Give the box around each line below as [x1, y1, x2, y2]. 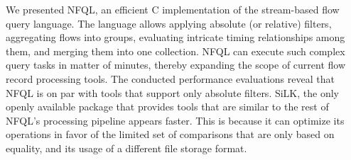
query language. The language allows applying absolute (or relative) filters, [6, 16, 332, 30]
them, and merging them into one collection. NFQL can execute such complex [6, 43, 345, 58]
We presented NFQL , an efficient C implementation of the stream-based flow [6, 2, 340, 16]
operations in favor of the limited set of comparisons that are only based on [6, 127, 335, 142]
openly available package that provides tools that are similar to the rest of [6, 99, 329, 114]
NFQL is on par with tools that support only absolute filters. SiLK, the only [6, 85, 339, 100]
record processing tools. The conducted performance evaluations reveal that [6, 71, 335, 86]
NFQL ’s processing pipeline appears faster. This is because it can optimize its [6, 113, 345, 127]
